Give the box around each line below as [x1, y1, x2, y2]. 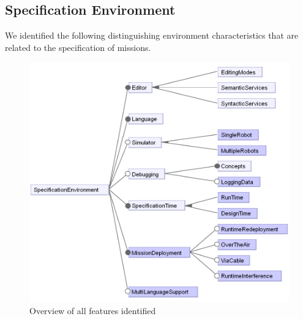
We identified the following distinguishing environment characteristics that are [5, 29, 299, 42]
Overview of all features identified [29, 304, 156, 317]
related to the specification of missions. [5, 40, 151, 53]
